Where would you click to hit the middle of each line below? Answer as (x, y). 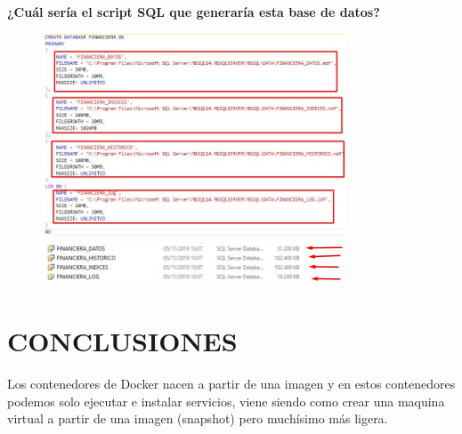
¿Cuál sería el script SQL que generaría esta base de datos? (194, 11)
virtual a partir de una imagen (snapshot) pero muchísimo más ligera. (198, 418)
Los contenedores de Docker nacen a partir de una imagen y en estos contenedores (231, 383)
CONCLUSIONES (122, 341)
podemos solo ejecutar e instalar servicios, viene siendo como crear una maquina (226, 401)
